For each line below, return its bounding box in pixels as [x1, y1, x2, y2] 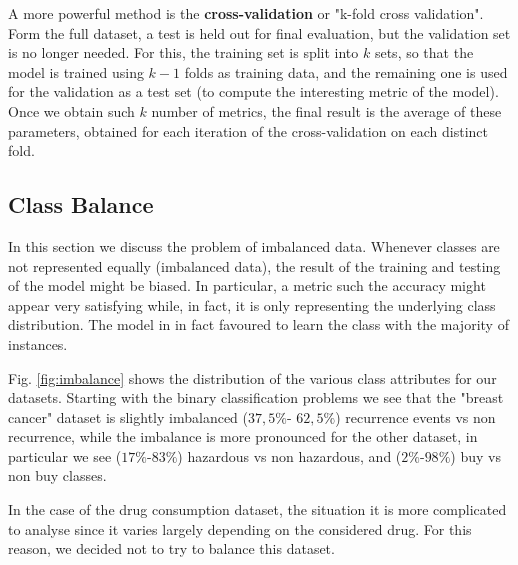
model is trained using [8, 61, 144, 82]
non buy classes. [8, 465, 107, 486]
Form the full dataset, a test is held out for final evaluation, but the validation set [8, 22, 511, 43]
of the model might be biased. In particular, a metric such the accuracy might [8, 275, 486, 296]
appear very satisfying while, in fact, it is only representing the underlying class [8, 294, 496, 315]
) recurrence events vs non [335, 406, 496, 427]
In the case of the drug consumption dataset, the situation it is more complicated [8, 499, 507, 520]
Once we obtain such [8, 100, 135, 121]
